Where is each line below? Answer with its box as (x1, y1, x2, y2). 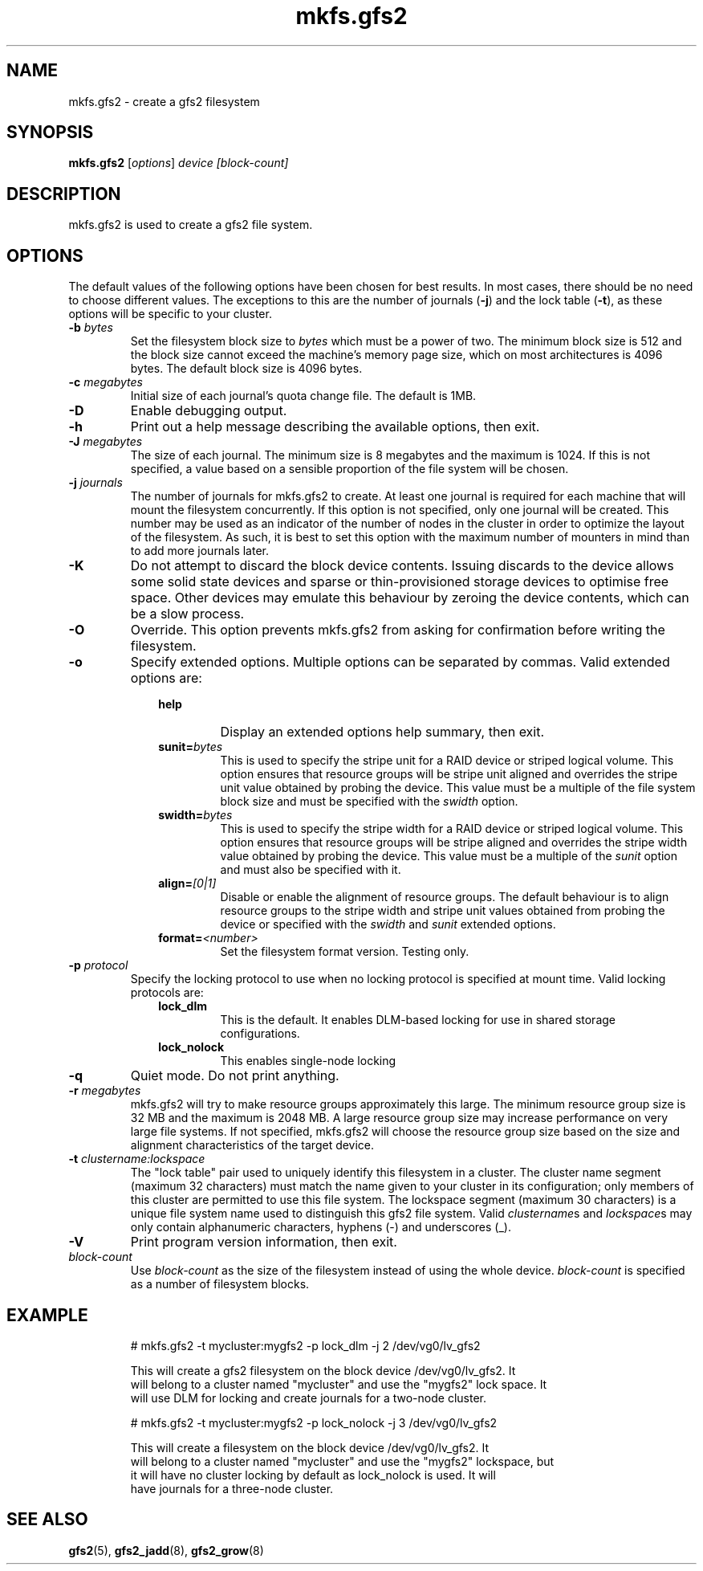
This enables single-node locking (220, 1054, 396, 1068)
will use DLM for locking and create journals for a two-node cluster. (130, 1390, 486, 1405)
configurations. (220, 1026, 300, 1041)
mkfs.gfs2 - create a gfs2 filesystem (68, 94, 260, 108)
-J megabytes (68, 435, 143, 449)
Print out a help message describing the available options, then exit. (130, 418, 540, 435)
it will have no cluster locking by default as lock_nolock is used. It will (130, 1467, 496, 1482)
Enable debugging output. (130, 402, 287, 419)
